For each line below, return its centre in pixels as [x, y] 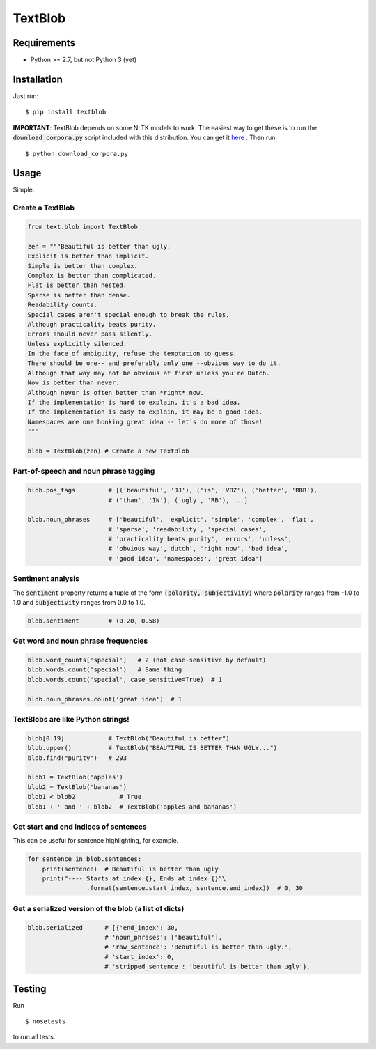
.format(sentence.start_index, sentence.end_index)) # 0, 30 [194, 888]
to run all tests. [34, 1037]
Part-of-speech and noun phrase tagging [84, 472]
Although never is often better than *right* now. [116, 393]
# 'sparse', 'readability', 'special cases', [187, 529]
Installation [38, 79]
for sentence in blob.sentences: [85, 859]
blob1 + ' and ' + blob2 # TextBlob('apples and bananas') [132, 807]
